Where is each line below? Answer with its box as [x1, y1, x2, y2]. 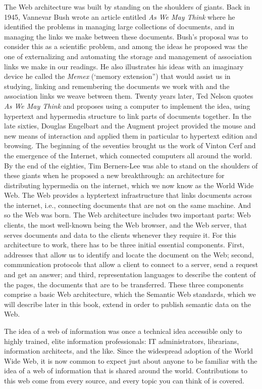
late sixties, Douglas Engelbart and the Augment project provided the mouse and [4, 120, 256, 131]
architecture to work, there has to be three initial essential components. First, [4, 239, 245, 250]
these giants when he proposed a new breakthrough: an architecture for [4, 170, 225, 181]
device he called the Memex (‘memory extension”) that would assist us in [4, 71, 231, 81]
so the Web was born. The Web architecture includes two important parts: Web [4, 209, 251, 220]
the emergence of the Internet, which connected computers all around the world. [4, 150, 252, 160]
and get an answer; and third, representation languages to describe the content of [4, 269, 256, 280]
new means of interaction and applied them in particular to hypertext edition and [4, 130, 257, 141]
